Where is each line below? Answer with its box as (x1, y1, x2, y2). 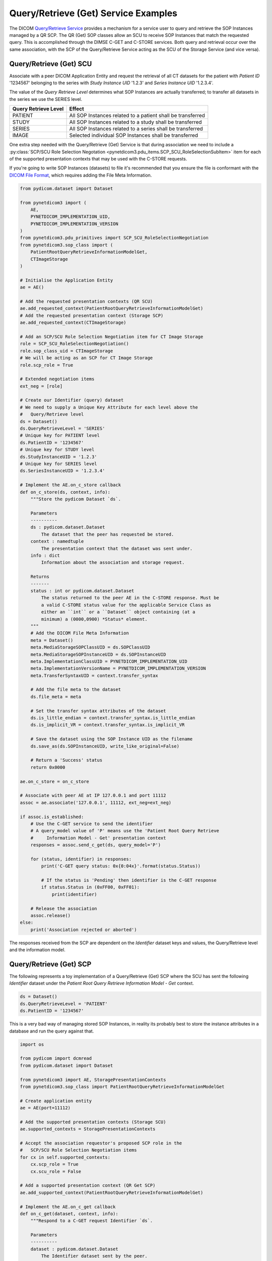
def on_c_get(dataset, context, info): (20, 1211, 118, 1217)
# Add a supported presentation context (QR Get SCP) (20, 1183, 156, 1188)
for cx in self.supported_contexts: (20, 1154, 111, 1160)
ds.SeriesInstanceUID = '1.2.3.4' (20, 468, 105, 474)
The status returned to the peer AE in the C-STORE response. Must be (41, 595, 219, 601)
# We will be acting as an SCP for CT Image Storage (20, 355, 153, 361)
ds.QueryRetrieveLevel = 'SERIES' (20, 426, 105, 431)
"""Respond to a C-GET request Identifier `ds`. (30, 1218, 153, 1224)
